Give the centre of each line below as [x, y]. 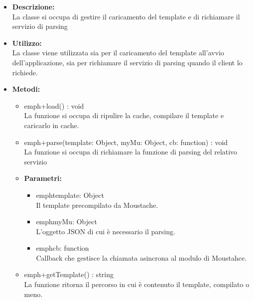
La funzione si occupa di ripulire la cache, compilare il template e [124, 115]
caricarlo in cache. [52, 125]
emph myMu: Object [66, 222]
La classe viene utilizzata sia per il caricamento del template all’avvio [118, 53]
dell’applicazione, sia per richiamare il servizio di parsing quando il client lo [127, 62]
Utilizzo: [27, 43]
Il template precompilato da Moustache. [97, 205]
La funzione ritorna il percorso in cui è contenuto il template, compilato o [137, 284]
